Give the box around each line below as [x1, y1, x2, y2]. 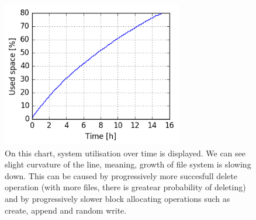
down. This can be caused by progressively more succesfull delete [5, 169, 237, 181]
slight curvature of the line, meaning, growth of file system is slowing [5, 158, 251, 170]
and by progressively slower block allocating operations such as [5, 192, 230, 204]
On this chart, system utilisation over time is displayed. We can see [5, 146, 246, 159]
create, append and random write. [5, 204, 127, 216]
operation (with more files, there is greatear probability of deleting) [5, 181, 246, 193]
